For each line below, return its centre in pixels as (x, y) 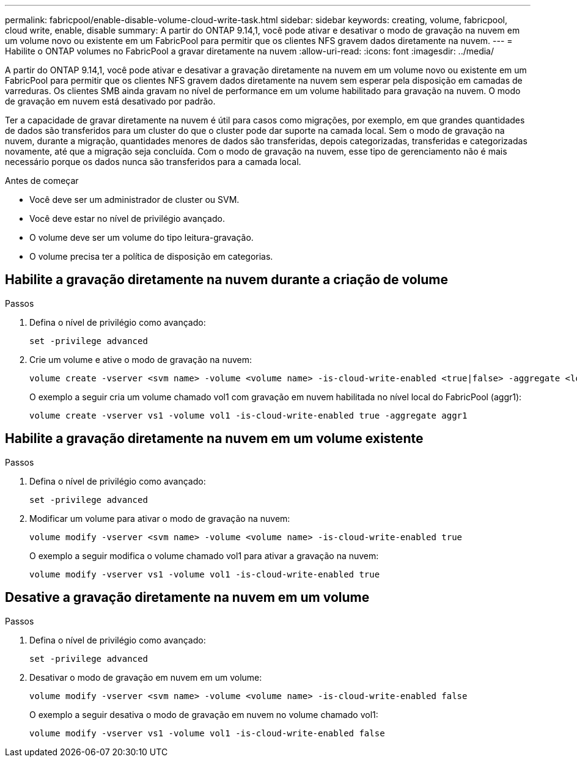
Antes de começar (42, 181)
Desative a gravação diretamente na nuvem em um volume (187, 598)
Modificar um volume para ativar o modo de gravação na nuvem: (160, 518)
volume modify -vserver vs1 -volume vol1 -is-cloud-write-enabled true (205, 574)
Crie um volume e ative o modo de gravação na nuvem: (141, 359)
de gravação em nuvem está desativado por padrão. (110, 101)
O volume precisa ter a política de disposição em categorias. (151, 256)
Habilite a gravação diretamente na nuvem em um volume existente (214, 439)
